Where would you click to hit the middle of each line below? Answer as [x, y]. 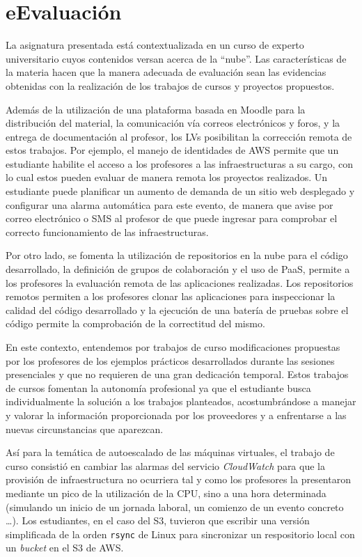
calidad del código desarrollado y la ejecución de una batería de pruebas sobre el [177, 309]
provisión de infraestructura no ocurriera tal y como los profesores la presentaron [178, 479]
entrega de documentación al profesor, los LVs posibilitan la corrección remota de [179, 136]
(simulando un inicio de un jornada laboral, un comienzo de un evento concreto [175, 507]
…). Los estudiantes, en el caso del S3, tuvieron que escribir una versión [158, 520]
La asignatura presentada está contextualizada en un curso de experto [155, 45]
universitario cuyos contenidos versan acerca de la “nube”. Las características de [176, 58]
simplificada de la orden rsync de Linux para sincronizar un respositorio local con [180, 534]
